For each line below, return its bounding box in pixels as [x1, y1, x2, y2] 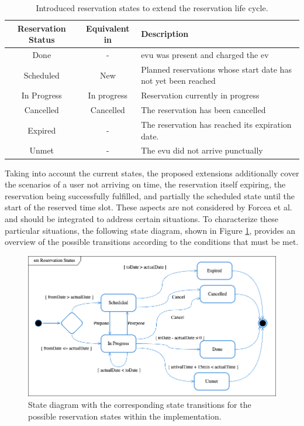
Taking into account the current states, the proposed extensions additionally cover [5, 166, 299, 179]
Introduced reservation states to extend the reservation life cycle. [36, 2, 268, 13]
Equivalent [86, 22, 130, 34]
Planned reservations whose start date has [141, 63, 292, 75]
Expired [27, 124, 56, 136]
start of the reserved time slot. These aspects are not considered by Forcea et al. [5, 201, 292, 213]
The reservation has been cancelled [141, 104, 266, 116]
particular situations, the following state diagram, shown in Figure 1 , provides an [5, 224, 296, 236]
